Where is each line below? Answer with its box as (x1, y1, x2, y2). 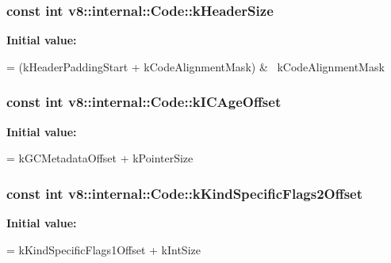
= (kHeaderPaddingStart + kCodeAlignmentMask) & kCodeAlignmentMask (6, 58, 385, 74)
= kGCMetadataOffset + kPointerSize (6, 150, 194, 166)
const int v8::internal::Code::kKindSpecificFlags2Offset (6, 183, 363, 203)
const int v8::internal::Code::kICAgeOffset (6, 92, 282, 112)
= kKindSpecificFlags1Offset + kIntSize (6, 241, 201, 257)
